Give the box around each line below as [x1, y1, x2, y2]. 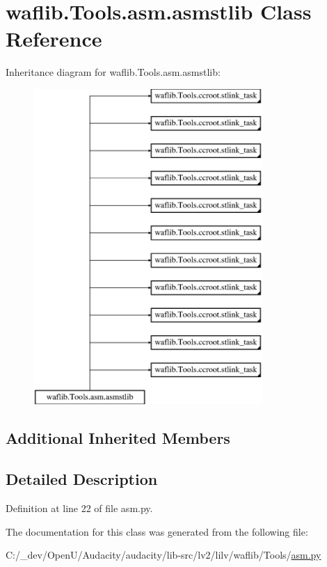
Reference [6, 24, 102, 53]
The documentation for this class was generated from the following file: [6, 524, 308, 538]
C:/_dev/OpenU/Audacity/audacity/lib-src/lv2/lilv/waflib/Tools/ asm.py [6, 548, 321, 562]
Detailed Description [6, 468, 158, 490]
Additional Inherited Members [6, 427, 230, 449]
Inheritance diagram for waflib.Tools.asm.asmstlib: [6, 65, 221, 79]
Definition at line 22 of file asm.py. [6, 501, 153, 516]
